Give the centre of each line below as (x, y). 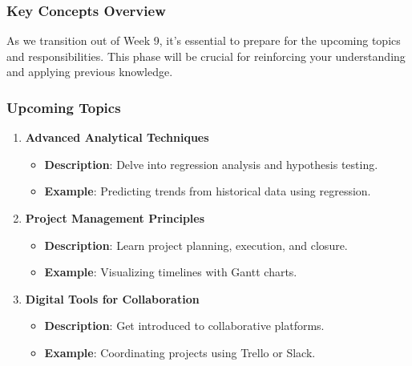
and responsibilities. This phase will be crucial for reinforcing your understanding (206, 56)
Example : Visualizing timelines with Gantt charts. (171, 272)
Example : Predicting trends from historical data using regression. (208, 191)
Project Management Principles (115, 218)
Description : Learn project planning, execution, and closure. (196, 245)
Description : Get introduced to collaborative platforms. (184, 326)
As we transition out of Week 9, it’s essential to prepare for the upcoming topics (204, 40)
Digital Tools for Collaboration (112, 298)
